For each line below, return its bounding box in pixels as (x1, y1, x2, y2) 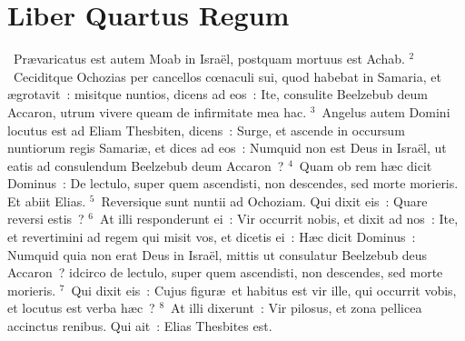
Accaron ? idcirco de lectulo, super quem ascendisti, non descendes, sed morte (7, 263, 443, 282)
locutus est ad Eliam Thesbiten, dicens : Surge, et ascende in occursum (7, 120, 405, 139)
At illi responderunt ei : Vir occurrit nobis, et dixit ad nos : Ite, (100, 209, 459, 228)
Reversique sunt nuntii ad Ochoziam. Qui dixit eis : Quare (101, 191, 428, 210)
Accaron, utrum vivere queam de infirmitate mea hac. (7, 102, 307, 121)
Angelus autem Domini (322, 102, 450, 121)
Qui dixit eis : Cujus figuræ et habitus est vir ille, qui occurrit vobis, (71, 280, 457, 299)
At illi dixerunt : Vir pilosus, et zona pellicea (171, 298, 422, 317)
